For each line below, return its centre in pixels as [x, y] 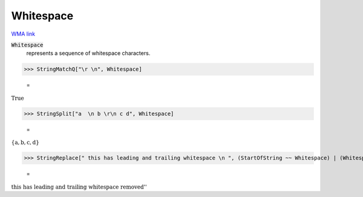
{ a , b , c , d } [25, 143]
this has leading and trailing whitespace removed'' [79, 187]
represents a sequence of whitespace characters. [88, 53]
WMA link [23, 34]
